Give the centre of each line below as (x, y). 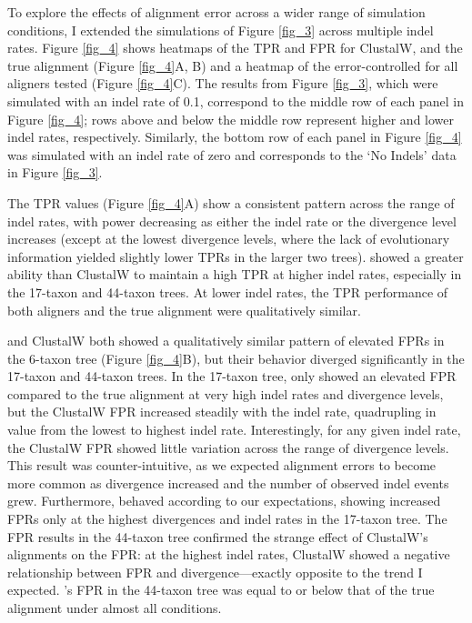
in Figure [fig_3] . (55, 172)
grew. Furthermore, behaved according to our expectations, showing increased (224, 501)
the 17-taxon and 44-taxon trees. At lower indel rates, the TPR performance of (228, 291)
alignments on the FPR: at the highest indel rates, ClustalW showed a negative (229, 554)
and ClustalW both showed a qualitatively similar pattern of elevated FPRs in (226, 341)
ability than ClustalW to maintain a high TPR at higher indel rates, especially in (235, 274)
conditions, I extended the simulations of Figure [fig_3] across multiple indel (221, 30)
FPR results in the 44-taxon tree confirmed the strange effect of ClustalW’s (218, 536)
